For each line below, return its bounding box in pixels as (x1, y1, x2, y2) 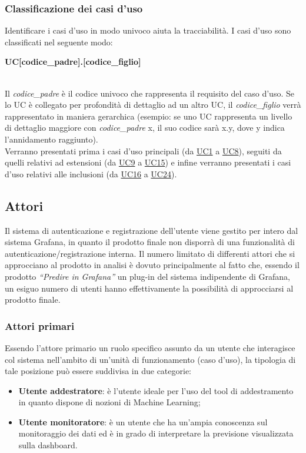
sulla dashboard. (18, 439, 78, 451)
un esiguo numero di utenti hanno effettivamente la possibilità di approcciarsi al (5, 282, 294, 294)
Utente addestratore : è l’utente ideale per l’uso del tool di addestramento (18, 384, 294, 396)
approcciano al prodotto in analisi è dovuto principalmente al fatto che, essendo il (5, 259, 300, 271)
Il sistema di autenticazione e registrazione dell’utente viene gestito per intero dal (5, 224, 298, 236)
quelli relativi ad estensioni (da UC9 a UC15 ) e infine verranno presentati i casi (5, 156, 291, 168)
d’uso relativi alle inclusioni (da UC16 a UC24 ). (5, 167, 177, 180)
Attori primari (5, 318, 75, 333)
